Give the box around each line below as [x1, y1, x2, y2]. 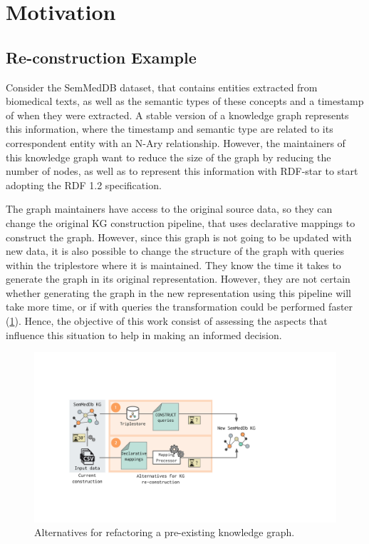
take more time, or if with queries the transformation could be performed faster [6, 299, 353, 314]
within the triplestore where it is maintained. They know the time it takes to [6, 257, 341, 272]
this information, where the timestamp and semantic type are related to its [6, 121, 333, 136]
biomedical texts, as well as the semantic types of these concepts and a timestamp [6, 94, 364, 109]
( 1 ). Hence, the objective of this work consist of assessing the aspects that [6, 313, 328, 328]
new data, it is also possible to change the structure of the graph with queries [6, 243, 345, 258]
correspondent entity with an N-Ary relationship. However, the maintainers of [6, 135, 345, 150]
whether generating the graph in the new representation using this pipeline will [6, 285, 352, 300]
